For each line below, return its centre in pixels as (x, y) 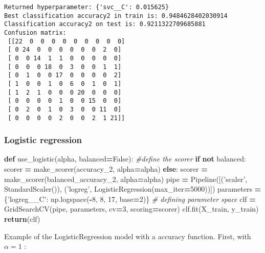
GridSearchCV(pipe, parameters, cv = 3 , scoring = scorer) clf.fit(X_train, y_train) (131, 209)
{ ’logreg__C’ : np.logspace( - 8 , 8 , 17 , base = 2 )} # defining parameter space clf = (130, 199)
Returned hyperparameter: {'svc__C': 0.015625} (87, 7)
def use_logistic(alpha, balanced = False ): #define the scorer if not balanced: (125, 159)
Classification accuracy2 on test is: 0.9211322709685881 (105, 24)
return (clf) (22, 218)
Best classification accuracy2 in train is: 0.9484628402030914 (116, 16)
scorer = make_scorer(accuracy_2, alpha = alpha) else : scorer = (106, 169)
